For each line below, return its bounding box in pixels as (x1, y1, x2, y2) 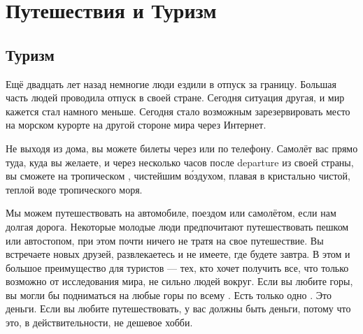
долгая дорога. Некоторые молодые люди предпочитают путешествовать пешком (6, 219, 349, 233)
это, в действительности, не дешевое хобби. (6, 315, 193, 330)
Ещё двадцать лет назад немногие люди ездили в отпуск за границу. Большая (6, 76, 336, 91)
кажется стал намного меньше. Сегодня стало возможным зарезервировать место (6, 103, 350, 118)
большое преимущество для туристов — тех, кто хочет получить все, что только (6, 260, 349, 275)
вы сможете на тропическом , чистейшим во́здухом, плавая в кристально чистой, (6, 168, 350, 183)
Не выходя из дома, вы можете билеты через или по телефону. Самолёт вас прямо (6, 140, 358, 155)
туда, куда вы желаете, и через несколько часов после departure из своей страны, (6, 154, 354, 169)
